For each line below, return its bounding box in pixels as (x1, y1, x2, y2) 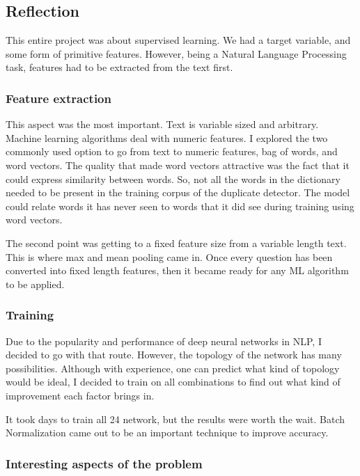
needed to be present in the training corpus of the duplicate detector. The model (6, 185, 350, 200)
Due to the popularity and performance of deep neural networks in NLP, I (6, 333, 322, 348)
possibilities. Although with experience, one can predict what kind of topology (6, 360, 340, 375)
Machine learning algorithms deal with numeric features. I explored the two (6, 130, 328, 145)
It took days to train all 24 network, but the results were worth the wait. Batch (6, 411, 345, 426)
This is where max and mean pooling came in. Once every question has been (6, 249, 333, 264)
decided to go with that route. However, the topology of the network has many (6, 347, 342, 362)
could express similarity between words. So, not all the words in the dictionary (6, 171, 341, 186)
